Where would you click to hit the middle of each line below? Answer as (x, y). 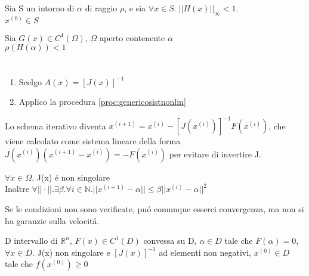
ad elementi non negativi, (205, 252)
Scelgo (30, 81)
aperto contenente (132, 37)
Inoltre (17, 189)
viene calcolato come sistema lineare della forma (93, 141)
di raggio (101, 8)
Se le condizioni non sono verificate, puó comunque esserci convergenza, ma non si (154, 209)
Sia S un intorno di (40, 8)
